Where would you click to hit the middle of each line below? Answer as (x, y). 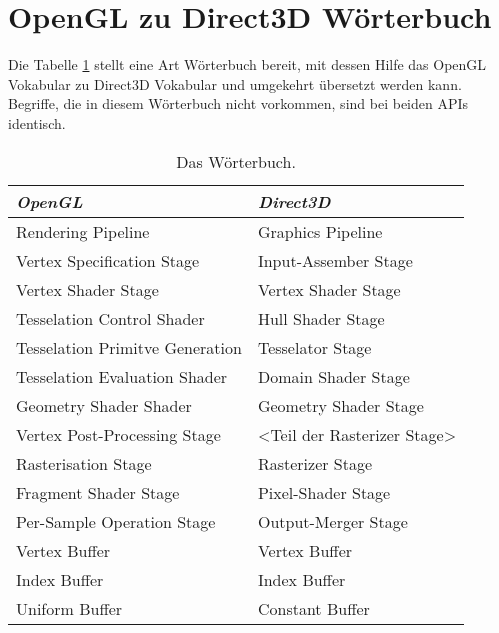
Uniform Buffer (69, 608)
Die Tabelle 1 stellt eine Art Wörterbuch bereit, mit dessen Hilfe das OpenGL (247, 64)
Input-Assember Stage (335, 260)
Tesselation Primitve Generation (129, 347)
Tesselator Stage (314, 347)
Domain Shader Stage (333, 376)
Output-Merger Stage (332, 521)
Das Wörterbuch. (236, 161)
